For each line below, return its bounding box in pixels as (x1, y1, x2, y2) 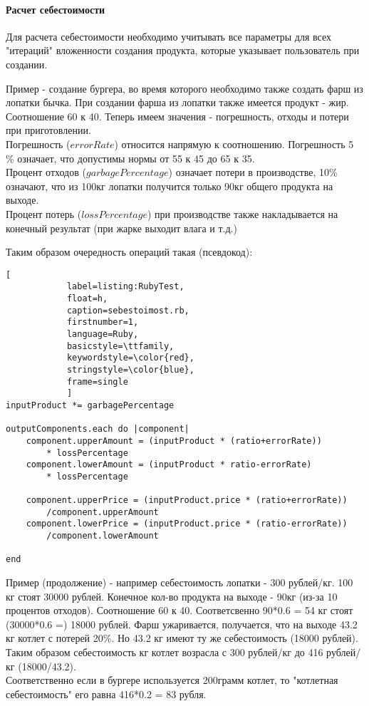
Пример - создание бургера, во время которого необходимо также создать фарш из (6, 81, 363, 95)
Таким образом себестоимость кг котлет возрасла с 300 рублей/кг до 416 (6, 645, 323, 660)
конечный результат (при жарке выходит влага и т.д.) (6, 220, 237, 235)
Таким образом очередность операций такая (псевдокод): (6, 244, 253, 259)
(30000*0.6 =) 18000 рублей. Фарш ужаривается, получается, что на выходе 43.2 (6, 616, 358, 631)
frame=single (66, 376, 128, 387)
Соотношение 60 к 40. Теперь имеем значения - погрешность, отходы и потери (6, 108, 349, 123)
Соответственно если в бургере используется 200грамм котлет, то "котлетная (6, 673, 338, 687)
